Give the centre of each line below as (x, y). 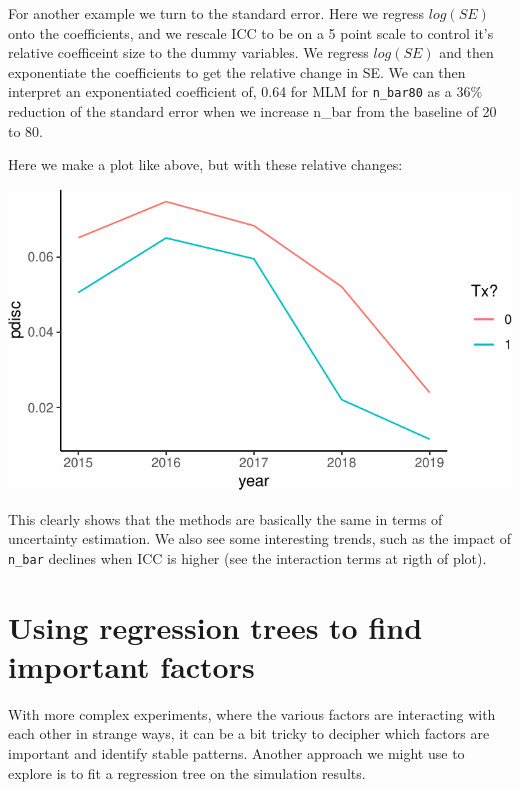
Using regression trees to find (215, 626)
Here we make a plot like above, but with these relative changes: (205, 164)
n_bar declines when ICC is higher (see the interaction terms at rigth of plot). (247, 557)
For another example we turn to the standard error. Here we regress (216, 13)
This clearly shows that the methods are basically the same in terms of (225, 518)
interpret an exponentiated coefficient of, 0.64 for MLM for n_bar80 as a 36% (245, 91)
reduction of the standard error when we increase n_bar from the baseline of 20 (252, 111)
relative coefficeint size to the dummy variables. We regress (188, 52)
